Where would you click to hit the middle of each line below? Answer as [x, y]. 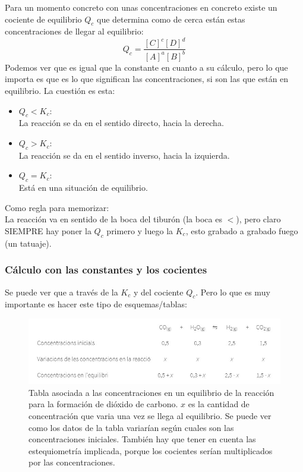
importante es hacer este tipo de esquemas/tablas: [96, 304]
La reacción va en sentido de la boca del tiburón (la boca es [113, 219]
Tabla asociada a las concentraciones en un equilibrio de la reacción [151, 392]
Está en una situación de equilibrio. [83, 188]
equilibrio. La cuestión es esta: [60, 91]
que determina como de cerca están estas [171, 19]
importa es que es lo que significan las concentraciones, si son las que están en [147, 79]
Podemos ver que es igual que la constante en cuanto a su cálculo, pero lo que [146, 67]
